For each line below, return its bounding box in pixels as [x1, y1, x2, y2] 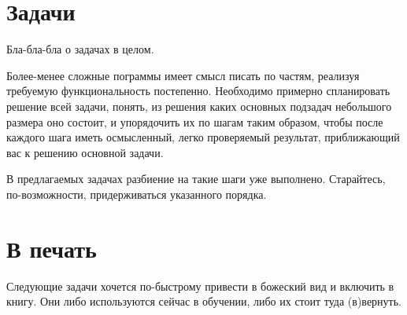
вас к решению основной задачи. [6, 144, 164, 160]
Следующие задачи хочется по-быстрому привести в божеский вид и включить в [6, 277, 394, 294]
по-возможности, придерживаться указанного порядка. [6, 185, 267, 202]
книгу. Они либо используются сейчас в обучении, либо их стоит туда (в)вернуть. [6, 293, 401, 310]
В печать [6, 232, 97, 264]
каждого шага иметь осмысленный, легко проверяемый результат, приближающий [6, 129, 400, 145]
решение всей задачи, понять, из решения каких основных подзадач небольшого [6, 97, 392, 114]
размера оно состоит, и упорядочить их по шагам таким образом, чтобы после [6, 113, 383, 130]
